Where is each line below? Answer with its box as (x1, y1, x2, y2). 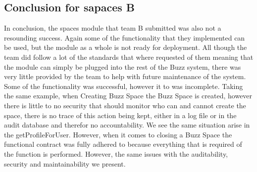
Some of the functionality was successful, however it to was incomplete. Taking (4, 81, 243, 91)
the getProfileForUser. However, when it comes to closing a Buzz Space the (4, 129, 232, 139)
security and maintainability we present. (4, 158, 126, 169)
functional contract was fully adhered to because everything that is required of (4, 139, 242, 149)
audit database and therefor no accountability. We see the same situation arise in (4, 120, 250, 130)
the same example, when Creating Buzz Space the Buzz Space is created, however (4, 90, 253, 101)
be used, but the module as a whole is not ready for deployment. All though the (4, 42, 247, 52)
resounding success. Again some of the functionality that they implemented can (4, 32, 245, 43)
